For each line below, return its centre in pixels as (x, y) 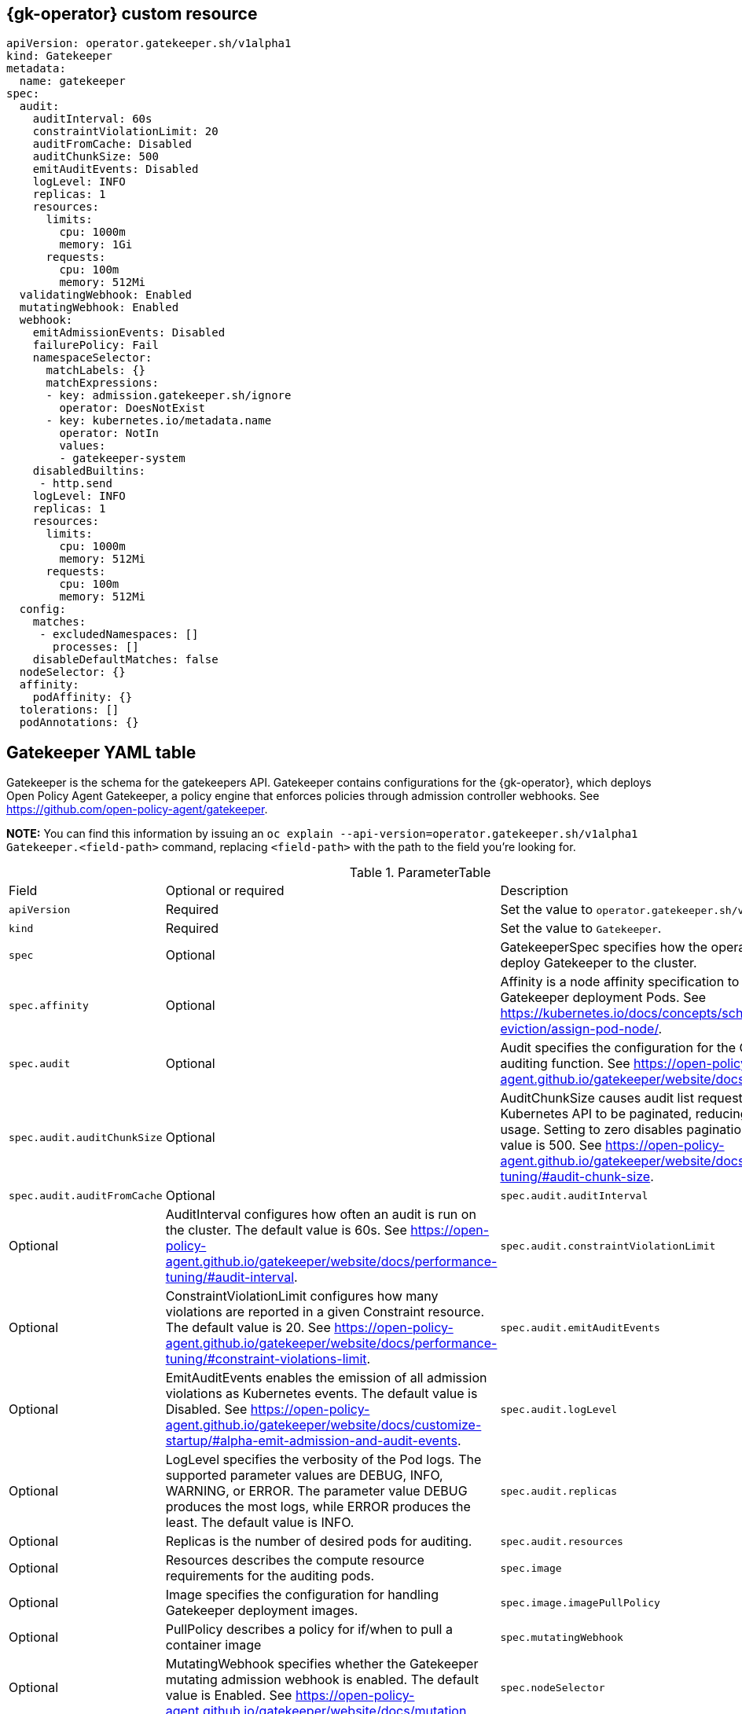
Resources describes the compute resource (295, 1560)
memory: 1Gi (96, 245)
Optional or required (225, 891)
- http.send (76, 484)
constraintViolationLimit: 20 (125, 132)
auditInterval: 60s (92, 119)
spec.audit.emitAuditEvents (580, 1327)
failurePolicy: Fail (96, 345)
